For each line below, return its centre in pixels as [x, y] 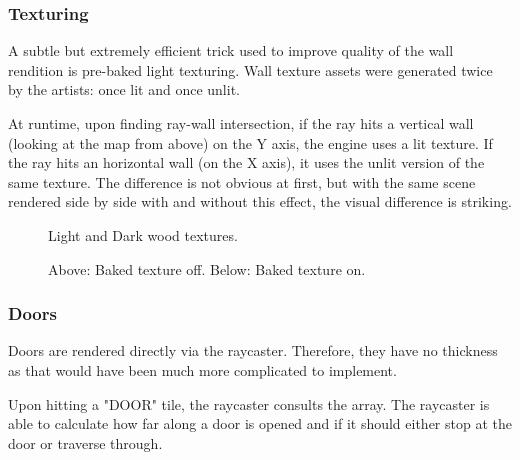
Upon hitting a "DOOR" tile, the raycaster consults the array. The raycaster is [249, 403]
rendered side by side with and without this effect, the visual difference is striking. [260, 201]
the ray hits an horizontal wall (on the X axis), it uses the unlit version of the [246, 162]
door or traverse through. [85, 442]
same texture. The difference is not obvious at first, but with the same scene [242, 181]
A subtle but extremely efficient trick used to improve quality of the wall [231, 50]
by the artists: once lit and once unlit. [124, 89]
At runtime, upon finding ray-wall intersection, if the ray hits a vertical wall [241, 123]
